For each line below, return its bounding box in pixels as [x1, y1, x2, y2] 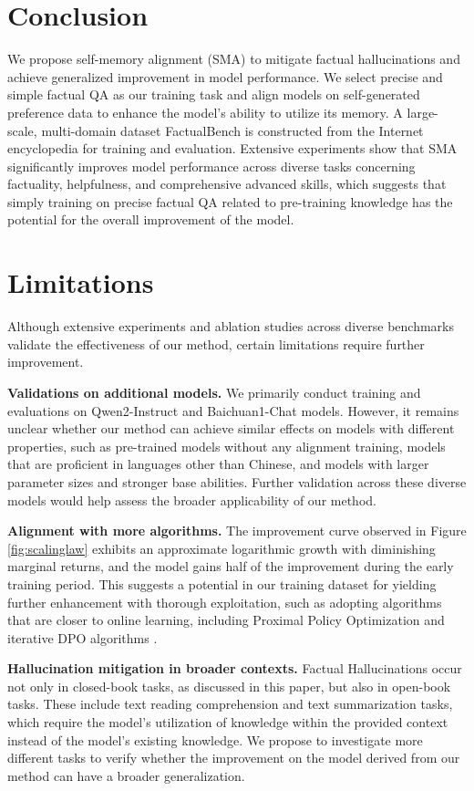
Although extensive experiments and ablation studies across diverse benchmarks [7, 317, 454, 336]
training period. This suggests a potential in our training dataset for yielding [7, 574, 437, 593]
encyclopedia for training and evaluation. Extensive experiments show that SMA [7, 139, 458, 158]
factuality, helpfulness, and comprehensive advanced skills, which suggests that [7, 174, 447, 193]
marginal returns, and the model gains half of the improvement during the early [7, 557, 454, 576]
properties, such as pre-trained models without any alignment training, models [7, 436, 446, 455]
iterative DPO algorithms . [7, 628, 158, 647]
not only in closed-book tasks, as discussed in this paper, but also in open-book [7, 676, 451, 695]
